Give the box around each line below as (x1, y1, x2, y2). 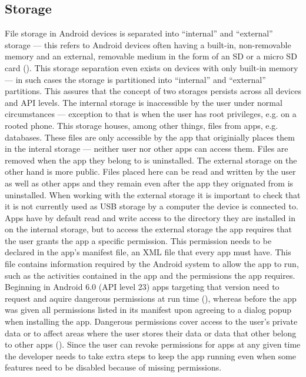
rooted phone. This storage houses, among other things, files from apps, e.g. (5, 119, 278, 131)
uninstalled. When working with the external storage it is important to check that (5, 188, 301, 201)
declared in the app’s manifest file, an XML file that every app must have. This (5, 246, 291, 258)
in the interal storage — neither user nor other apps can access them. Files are (5, 142, 288, 155)
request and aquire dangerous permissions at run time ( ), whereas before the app (5, 292, 297, 304)
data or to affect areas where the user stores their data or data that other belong (5, 326, 297, 339)
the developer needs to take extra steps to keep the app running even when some (5, 349, 297, 362)
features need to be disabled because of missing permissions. (5, 361, 222, 373)
